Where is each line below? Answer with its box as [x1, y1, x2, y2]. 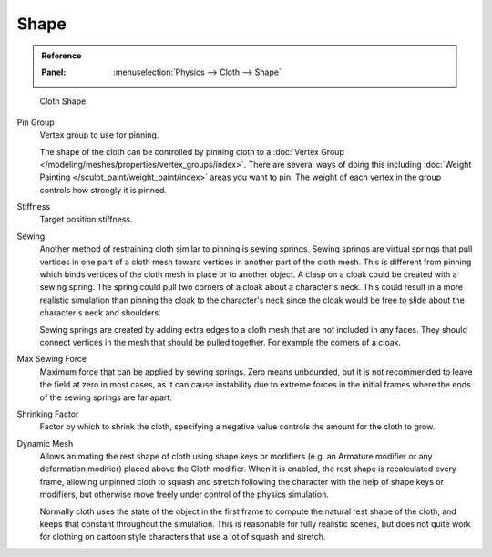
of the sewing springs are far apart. [39, 392, 172, 403]
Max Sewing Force [16, 354, 87, 365]
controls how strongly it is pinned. [39, 184, 168, 195]
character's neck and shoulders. [39, 307, 161, 318]
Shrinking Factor [16, 408, 79, 419]
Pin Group [16, 117, 55, 128]
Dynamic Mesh [16, 438, 74, 449]
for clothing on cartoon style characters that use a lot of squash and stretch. [39, 531, 326, 542]
